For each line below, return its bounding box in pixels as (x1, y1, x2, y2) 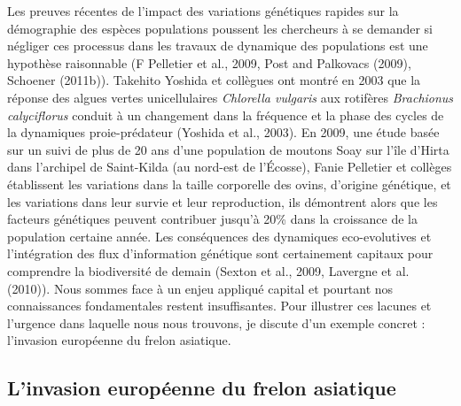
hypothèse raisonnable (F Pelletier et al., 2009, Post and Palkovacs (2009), (7, 53, 411, 72)
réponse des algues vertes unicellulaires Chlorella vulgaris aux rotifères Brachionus (7, 88, 454, 106)
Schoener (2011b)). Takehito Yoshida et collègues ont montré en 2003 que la (7, 71, 421, 89)
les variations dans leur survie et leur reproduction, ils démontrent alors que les (7, 192, 438, 211)
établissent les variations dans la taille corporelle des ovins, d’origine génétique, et (7, 174, 451, 193)
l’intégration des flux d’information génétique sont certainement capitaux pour (7, 244, 434, 263)
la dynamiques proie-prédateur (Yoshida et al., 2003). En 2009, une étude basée (7, 123, 440, 142)
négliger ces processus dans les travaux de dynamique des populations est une (7, 36, 428, 55)
